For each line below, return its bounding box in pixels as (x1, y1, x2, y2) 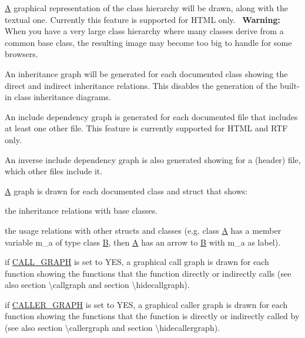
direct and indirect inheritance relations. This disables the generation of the (5, 79, 277, 91)
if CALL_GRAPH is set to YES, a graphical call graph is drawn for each (5, 256, 269, 268)
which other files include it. (5, 165, 103, 177)
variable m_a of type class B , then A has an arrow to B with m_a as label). (5, 236, 281, 248)
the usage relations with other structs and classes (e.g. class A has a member (5, 224, 281, 236)
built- (280, 79, 300, 91)
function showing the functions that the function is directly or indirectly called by (5, 310, 300, 322)
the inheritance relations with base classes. (5, 204, 158, 217)
